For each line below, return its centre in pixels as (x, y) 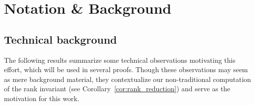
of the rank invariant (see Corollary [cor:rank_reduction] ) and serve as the (117, 89)
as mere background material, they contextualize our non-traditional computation (127, 79)
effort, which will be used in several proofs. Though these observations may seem (126, 69)
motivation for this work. (42, 98)
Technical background (60, 39)
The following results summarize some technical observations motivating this (120, 60)
